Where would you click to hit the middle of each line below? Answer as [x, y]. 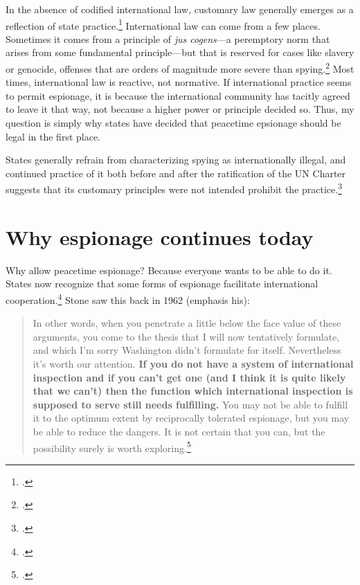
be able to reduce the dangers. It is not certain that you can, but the [179, 431]
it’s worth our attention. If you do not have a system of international [193, 364]
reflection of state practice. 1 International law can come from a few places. [163, 24]
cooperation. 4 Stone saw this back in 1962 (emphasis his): [128, 299]
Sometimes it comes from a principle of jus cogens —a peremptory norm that [168, 38]
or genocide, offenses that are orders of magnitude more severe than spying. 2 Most [180, 67]
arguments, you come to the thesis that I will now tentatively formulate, [186, 336]
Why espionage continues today [160, 236]
